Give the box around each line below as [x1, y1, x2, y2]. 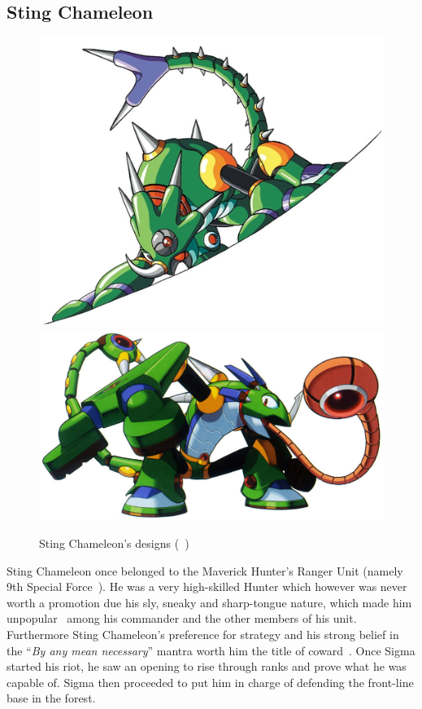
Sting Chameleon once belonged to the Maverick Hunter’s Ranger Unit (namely [7, 562, 403, 579]
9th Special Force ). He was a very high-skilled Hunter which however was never [7, 578, 407, 595]
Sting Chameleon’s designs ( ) [39, 535, 189, 552]
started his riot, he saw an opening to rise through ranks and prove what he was [7, 658, 407, 675]
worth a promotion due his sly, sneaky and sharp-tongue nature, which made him [7, 593, 412, 611]
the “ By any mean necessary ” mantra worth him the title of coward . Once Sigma [7, 641, 415, 659]
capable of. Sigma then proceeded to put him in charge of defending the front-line [7, 673, 414, 690]
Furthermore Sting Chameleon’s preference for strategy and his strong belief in [7, 626, 399, 642]
